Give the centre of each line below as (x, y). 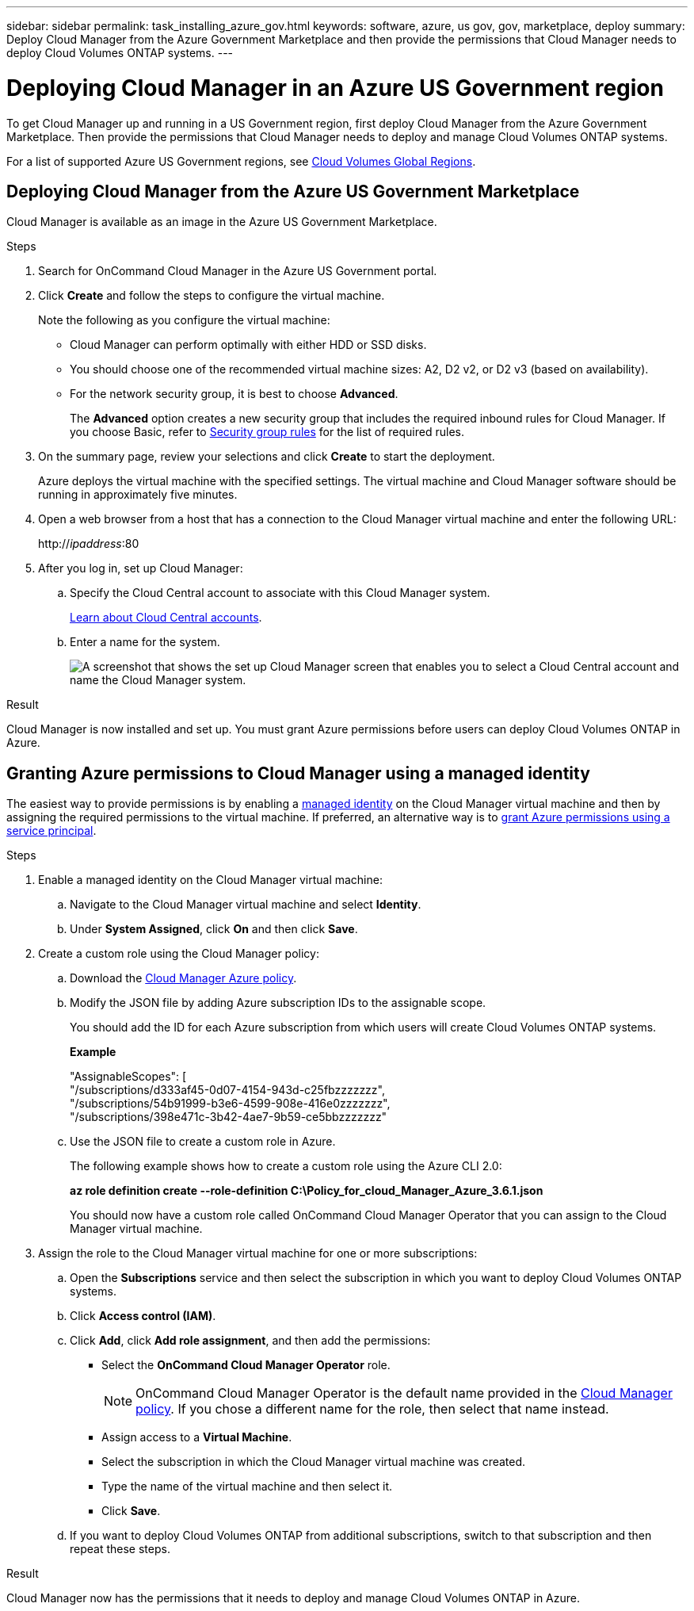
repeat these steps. (120, 1549)
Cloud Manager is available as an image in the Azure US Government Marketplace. (222, 222)
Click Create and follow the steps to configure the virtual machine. (212, 296)
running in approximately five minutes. (138, 495)
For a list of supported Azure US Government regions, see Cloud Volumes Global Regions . (241, 161)
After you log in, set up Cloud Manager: (141, 568)
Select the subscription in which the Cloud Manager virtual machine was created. (314, 1462)
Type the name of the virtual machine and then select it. (247, 1487)
